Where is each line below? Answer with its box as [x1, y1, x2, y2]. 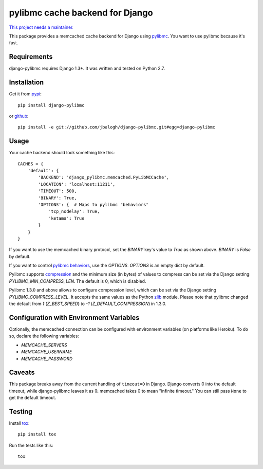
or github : [9, 113, 29, 119]
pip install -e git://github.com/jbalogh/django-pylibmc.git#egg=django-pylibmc [18, 125, 216, 130]
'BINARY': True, [38, 195, 77, 200]
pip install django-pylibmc [18, 102, 85, 108]
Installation [9, 78, 44, 87]
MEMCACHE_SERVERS [21, 342, 68, 348]
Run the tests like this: [9, 442, 54, 448]
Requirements [9, 53, 53, 61]
